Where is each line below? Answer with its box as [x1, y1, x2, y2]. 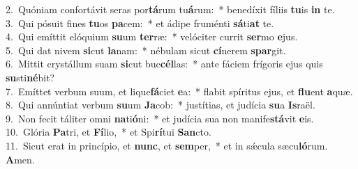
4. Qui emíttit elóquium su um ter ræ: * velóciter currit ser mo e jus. [6, 29, 298, 44]
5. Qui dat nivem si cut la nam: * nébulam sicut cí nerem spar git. [6, 42, 286, 57]
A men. [6, 152, 35, 166]
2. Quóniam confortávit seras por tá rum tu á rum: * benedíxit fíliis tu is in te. [6, 2, 335, 16]
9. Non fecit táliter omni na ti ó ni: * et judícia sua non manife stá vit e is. [6, 111, 314, 125]
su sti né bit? [6, 70, 55, 84]
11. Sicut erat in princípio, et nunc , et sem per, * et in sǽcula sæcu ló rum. [6, 138, 328, 152]
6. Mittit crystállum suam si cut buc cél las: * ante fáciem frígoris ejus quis [6, 56, 323, 71]
